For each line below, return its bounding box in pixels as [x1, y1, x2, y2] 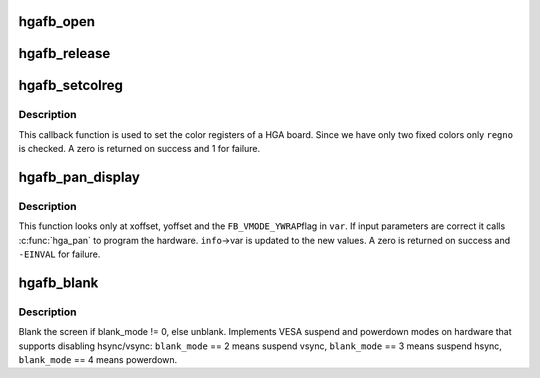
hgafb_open [18, 13, 95, 30]
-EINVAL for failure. [18, 248, 101, 260]
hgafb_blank [18, 274, 99, 291]
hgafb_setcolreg [18, 77, 124, 94]
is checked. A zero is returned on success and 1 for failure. [18, 143, 261, 155]
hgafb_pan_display [18, 169, 140, 185]
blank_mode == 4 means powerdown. [18, 354, 178, 366]
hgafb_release [18, 45, 111, 62]
